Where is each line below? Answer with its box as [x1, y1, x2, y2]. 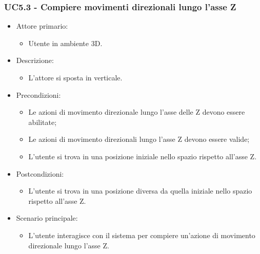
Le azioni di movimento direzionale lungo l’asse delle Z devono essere [28, 107, 245, 117]
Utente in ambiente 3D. [28, 37, 103, 48]
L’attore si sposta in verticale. [28, 72, 123, 82]
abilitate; [28, 116, 57, 127]
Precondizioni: [16, 89, 61, 100]
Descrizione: [16, 55, 54, 66]
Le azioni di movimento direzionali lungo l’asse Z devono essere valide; [28, 134, 250, 144]
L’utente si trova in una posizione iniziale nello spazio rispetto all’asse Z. [28, 151, 257, 161]
